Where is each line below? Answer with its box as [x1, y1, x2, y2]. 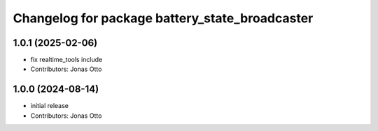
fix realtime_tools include [30, 56, 103, 64]
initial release [30, 102, 69, 110]
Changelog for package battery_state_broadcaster [13, 10, 314, 26]
